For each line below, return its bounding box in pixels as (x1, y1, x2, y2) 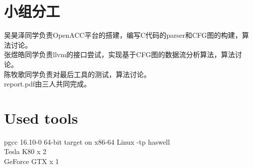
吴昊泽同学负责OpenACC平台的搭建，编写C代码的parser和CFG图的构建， (4, 30, 242, 40)
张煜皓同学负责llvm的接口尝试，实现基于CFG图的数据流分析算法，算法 (4, 49, 235, 60)
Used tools (4, 107, 78, 128)
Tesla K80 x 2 (4, 146, 46, 157)
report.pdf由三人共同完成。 (4, 79, 91, 89)
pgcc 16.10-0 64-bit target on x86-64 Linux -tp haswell (4, 136, 170, 147)
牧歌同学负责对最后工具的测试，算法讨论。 (10, 69, 151, 79)
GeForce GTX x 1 (4, 156, 59, 166)
